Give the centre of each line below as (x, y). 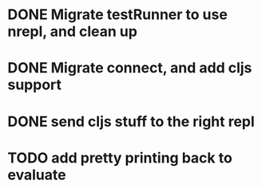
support (34, 85)
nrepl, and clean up (72, 31)
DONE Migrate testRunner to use (118, 15)
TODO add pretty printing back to (120, 158)
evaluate (37, 175)
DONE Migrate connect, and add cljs (130, 68)
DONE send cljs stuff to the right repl (131, 121)
